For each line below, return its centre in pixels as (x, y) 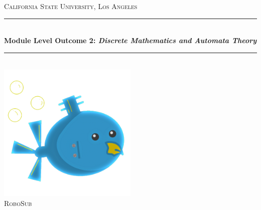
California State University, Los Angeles (71, 6)
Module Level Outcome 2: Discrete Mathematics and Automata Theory (130, 40)
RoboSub (18, 203)
